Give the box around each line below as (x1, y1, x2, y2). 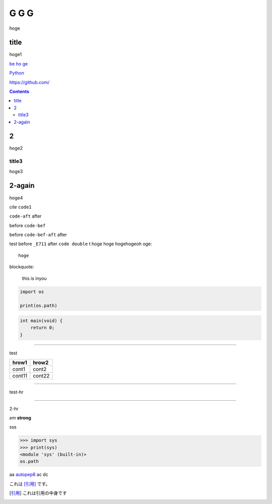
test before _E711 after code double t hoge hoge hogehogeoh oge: (9, 241, 152, 247)
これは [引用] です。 (9, 481, 50, 487)
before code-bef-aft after (9, 232, 67, 238)
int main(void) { (20, 318, 63, 323)
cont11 (12, 373, 28, 380)
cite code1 (9, 204, 32, 210)
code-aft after (9, 213, 42, 219)
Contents (9, 89, 30, 95)
